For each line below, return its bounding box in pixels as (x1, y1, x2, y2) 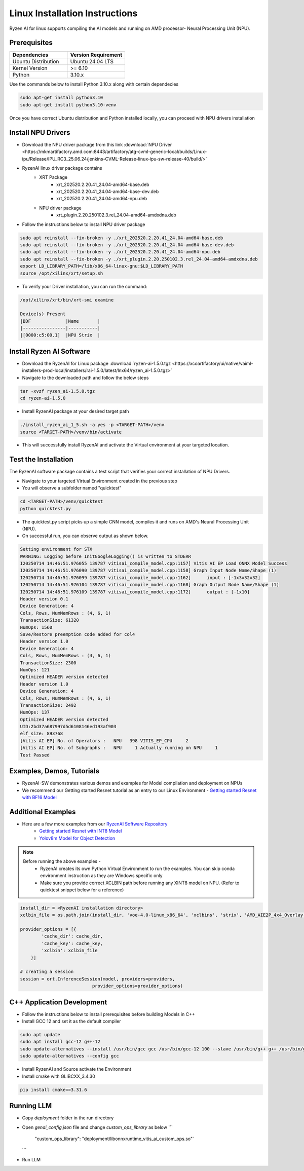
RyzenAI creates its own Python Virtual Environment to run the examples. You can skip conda (40, 865, 235, 872)
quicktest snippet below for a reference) (40, 887, 124, 893)
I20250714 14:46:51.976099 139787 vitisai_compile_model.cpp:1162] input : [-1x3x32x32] (20, 575, 261, 580)
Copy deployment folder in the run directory (22, 1115, 114, 1121)
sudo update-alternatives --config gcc (20, 1053, 119, 1059)
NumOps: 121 (20, 667, 50, 672)
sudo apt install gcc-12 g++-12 (20, 1039, 101, 1045)
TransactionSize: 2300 (20, 660, 77, 666)
